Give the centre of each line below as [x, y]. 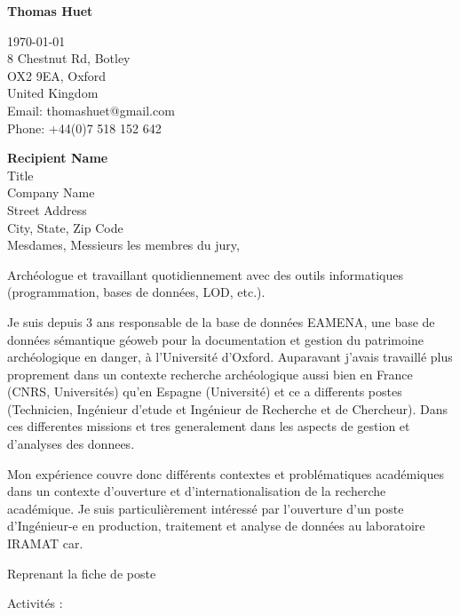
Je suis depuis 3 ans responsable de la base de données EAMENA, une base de [221, 321]
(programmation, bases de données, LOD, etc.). [136, 292]
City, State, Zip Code [65, 227]
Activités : [35, 603]
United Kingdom [53, 93]
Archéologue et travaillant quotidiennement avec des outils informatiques [206, 274]
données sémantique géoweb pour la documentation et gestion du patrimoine [215, 339]
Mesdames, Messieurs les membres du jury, [123, 245]
